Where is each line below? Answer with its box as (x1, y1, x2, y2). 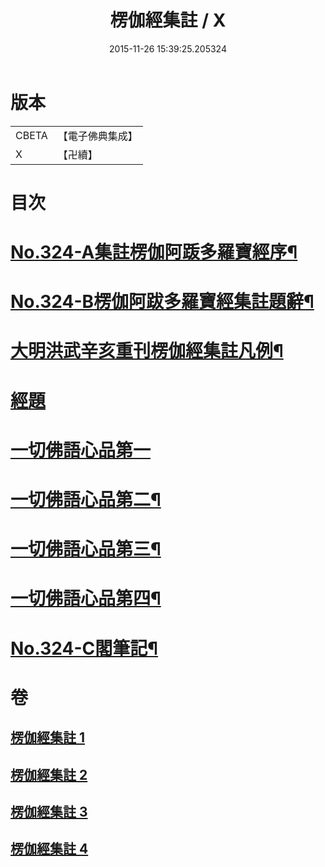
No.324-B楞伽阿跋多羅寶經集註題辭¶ (10, 291, 315, 313)
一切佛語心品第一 (10, 439, 152, 461)
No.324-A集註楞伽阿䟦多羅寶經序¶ (10, 241, 298, 264)
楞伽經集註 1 (10, 729, 86, 746)
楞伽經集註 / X (109, 9, 227, 32)
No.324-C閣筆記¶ (10, 637, 159, 660)
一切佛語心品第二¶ (10, 489, 162, 511)
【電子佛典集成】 (57, 129, 138, 143)
